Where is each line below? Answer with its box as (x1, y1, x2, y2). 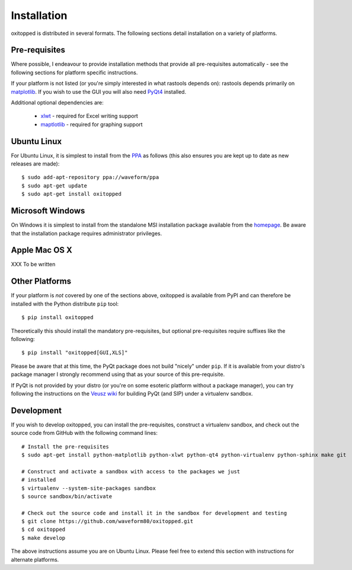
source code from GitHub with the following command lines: (11, 429, 158, 437)
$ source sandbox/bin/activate (21, 493, 113, 499)
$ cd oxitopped (21, 526, 66, 533)
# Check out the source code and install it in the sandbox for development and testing (21, 510, 287, 516)
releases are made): (11, 160, 60, 167)
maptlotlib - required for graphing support (40, 120, 143, 128)
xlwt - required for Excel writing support (40, 113, 139, 120)
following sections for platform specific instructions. (11, 69, 138, 76)
